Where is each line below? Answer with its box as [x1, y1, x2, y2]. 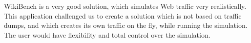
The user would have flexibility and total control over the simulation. [4, 29, 210, 40]
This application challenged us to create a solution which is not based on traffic [4, 10, 242, 21]
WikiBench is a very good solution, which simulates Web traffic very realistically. [4, 1, 247, 11]
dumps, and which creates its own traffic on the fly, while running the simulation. [4, 20, 248, 30]
